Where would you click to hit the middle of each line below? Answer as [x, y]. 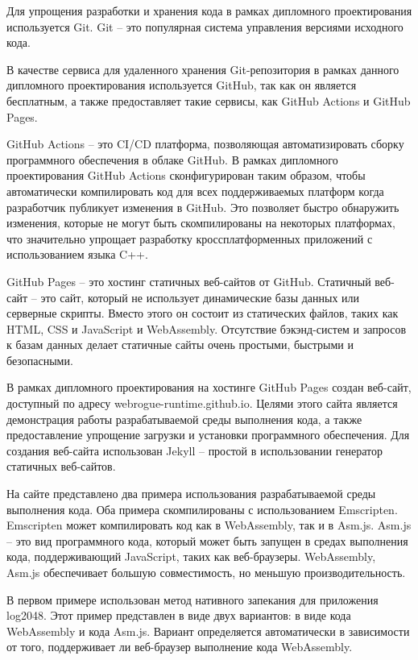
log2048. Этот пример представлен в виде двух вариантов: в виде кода [179, 615]
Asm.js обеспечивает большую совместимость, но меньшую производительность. [206, 572]
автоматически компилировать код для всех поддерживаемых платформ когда [195, 191]
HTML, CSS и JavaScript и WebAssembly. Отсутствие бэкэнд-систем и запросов [207, 328]
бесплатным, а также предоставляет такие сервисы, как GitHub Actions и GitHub [209, 100]
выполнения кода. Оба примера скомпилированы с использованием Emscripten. [202, 509]
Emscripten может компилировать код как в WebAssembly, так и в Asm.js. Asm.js [209, 525]
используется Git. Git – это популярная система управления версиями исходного [205, 26]
